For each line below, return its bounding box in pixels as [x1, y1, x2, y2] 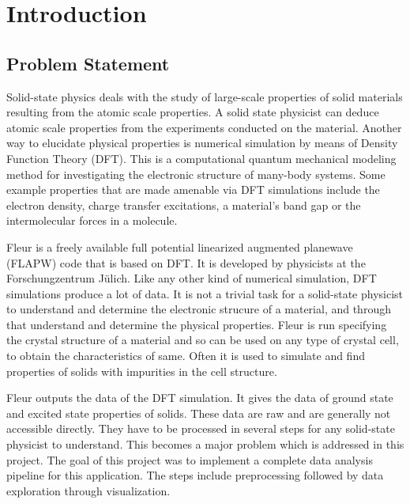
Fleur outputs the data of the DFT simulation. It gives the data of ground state [6, 389, 393, 406]
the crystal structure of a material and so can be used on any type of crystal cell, [6, 332, 399, 348]
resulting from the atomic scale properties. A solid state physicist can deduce [6, 104, 379, 120]
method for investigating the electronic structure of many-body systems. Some [6, 165, 386, 182]
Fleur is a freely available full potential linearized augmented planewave [6, 238, 353, 255]
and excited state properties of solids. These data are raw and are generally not [6, 404, 391, 421]
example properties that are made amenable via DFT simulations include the [6, 181, 380, 198]
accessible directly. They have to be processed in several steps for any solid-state [6, 420, 395, 437]
